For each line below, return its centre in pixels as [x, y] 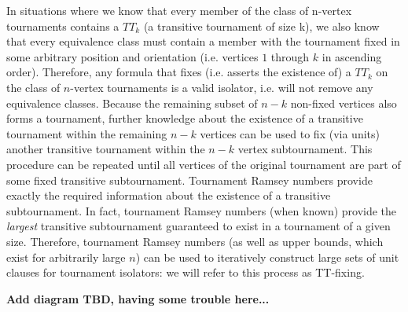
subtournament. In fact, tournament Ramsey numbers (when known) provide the [202, 210]
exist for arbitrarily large [66, 257]
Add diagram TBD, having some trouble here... [138, 298]
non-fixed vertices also [344, 103]
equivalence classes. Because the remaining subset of [132, 103]
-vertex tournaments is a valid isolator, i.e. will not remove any [222, 87]
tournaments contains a [63, 26]
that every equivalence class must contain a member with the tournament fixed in [203, 41]
